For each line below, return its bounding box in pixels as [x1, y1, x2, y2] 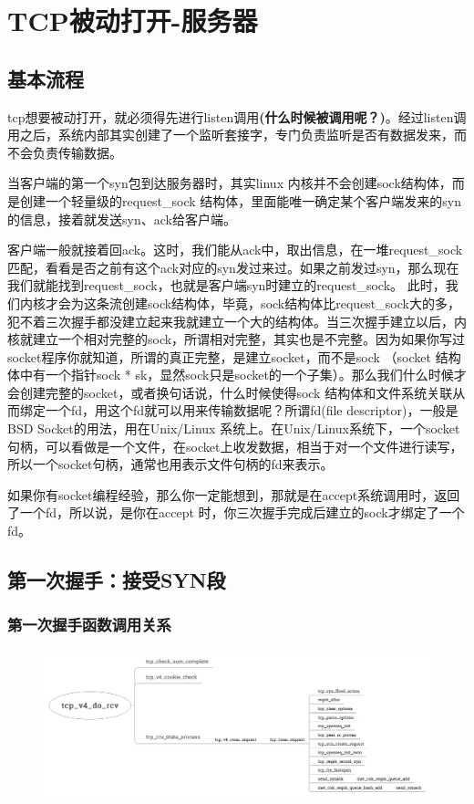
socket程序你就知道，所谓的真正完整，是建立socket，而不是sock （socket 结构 [7, 347, 461, 366]
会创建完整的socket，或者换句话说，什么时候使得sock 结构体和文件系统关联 [7, 382, 453, 402]
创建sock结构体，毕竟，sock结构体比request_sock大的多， [121, 293, 460, 312]
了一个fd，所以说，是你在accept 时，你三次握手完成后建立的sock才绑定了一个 [7, 503, 465, 522]
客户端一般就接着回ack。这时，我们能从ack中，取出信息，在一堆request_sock [7, 240, 463, 259]
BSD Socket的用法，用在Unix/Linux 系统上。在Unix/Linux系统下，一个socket [7, 419, 460, 438]
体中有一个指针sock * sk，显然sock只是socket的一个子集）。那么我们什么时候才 [7, 365, 467, 384]
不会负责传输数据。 [7, 142, 122, 162]
